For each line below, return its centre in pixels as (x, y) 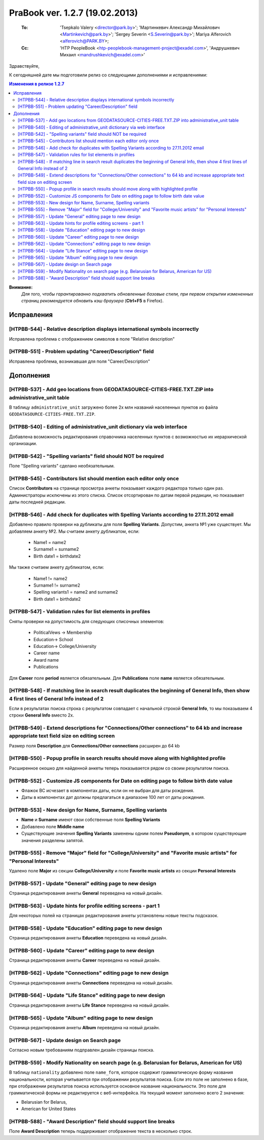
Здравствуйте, (24, 66)
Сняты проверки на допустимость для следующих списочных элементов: (87, 621)
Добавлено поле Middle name (53, 826)
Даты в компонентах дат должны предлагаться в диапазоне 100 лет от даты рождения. (113, 797)
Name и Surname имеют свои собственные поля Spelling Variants (91, 820)
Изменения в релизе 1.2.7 (37, 84)
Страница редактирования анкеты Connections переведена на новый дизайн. (91, 983)
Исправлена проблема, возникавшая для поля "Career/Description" (79, 361)
